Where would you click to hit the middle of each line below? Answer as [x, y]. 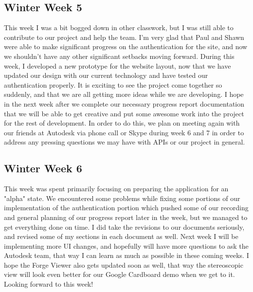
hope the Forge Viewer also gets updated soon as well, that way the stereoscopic [124, 265]
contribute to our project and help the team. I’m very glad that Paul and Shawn [124, 37]
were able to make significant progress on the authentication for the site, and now [126, 46]
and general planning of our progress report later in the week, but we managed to [126, 217]
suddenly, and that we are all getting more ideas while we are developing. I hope [124, 94]
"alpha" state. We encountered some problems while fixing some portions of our [122, 198]
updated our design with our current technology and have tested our [106, 75]
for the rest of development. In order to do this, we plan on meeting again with [122, 123]
